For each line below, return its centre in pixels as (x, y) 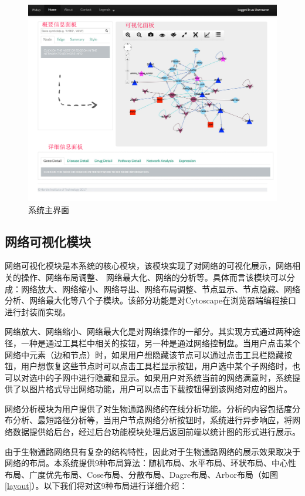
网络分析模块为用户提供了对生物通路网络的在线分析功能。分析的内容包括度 (148, 408)
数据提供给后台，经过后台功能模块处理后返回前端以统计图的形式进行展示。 (156, 432)
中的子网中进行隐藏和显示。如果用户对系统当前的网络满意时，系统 (165, 377)
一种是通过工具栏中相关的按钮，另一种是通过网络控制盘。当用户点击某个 (160, 343)
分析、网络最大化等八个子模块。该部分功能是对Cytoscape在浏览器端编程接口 (151, 300)
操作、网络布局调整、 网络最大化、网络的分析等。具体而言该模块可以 (154, 277)
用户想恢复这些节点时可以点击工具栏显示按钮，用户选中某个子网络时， (156, 366)
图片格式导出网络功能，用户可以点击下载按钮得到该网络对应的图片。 (160, 389)
